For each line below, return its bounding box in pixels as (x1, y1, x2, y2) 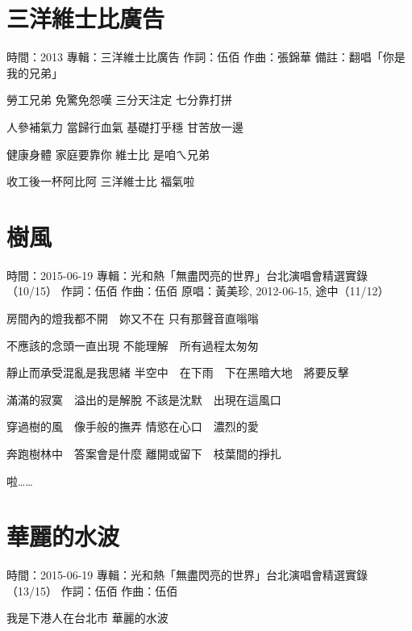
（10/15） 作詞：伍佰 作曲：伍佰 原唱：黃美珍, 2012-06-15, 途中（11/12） (6, 282, 389, 299)
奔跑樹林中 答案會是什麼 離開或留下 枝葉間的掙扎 (6, 445, 281, 462)
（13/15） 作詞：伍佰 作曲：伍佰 (6, 582, 178, 599)
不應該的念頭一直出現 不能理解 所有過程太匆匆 (6, 336, 259, 353)
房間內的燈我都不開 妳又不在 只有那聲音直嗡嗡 (6, 310, 259, 326)
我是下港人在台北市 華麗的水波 (6, 609, 169, 626)
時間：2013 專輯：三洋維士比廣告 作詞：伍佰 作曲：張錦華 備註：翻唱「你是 (6, 48, 406, 65)
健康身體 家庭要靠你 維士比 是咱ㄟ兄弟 (6, 145, 210, 162)
